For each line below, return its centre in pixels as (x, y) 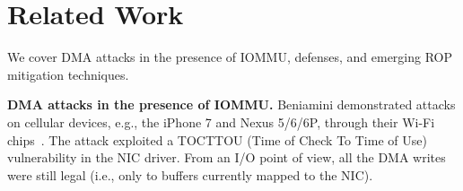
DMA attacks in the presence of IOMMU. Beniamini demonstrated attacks (231, 104)
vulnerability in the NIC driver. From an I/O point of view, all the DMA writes (227, 157)
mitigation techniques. (68, 74)
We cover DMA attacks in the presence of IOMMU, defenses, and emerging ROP (230, 57)
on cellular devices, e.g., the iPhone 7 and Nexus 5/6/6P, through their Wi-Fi (221, 122)
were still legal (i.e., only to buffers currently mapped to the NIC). (190, 174)
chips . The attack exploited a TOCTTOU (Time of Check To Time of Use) (217, 139)
